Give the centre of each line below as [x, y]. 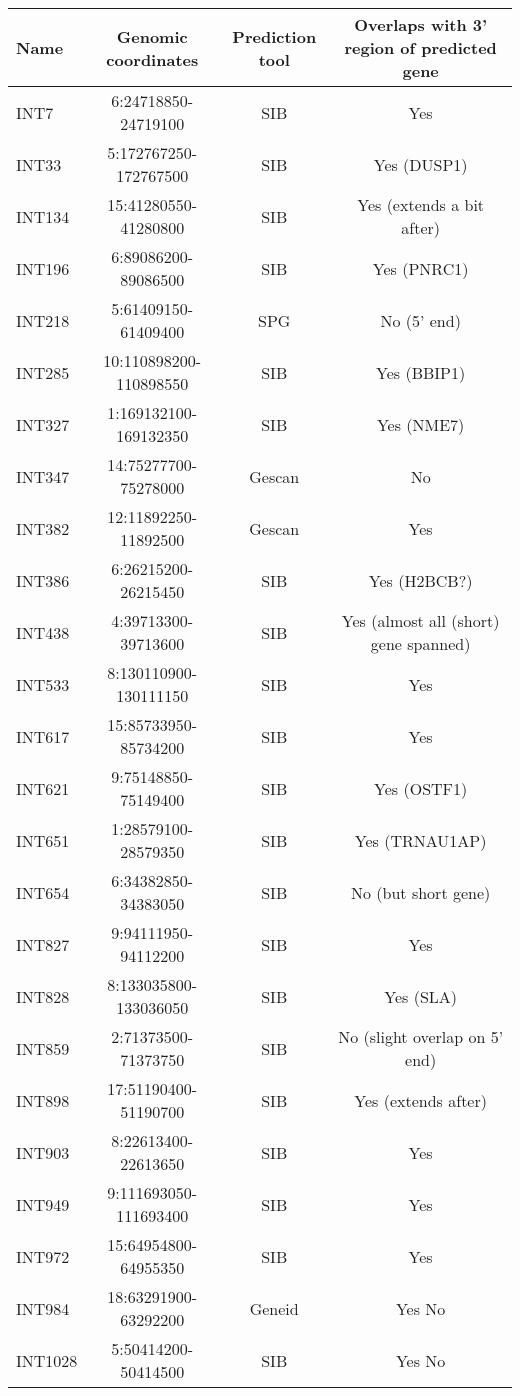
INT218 [43, 320]
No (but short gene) [421, 892]
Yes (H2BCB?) [420, 580]
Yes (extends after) [420, 1100]
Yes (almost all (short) [420, 620]
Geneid [274, 1308]
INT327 [43, 424]
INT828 [43, 996]
